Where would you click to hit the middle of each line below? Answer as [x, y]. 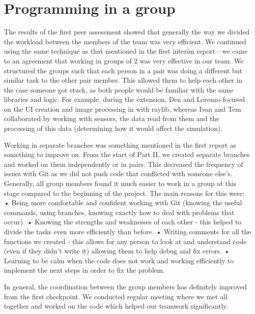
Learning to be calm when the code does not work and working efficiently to [119, 260]
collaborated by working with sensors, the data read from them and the [112, 118]
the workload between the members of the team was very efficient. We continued [125, 41]
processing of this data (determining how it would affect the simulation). [113, 128]
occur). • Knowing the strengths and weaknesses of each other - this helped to [123, 222]
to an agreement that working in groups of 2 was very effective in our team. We [124, 60]
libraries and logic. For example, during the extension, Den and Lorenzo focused [125, 99]
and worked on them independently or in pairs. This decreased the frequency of [124, 164]
